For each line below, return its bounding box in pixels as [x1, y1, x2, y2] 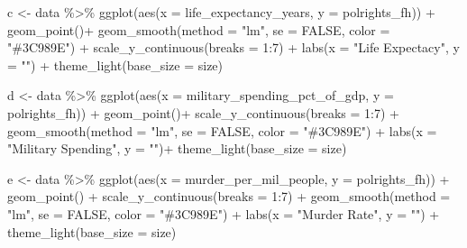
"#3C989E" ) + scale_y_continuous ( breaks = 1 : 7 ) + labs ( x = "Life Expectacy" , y [7, 38, 460, 57]
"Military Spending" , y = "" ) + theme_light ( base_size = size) [7, 139, 347, 158]
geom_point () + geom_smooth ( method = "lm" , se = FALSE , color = [7, 20, 390, 39]
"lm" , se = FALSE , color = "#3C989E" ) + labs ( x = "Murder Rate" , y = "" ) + [7, 204, 440, 223]
